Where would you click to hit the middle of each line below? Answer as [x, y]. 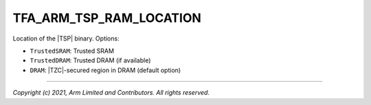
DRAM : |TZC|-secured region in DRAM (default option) [105, 70]
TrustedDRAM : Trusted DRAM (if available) [90, 60]
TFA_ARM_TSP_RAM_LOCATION [107, 18]
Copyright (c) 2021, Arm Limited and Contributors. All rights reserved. [111, 93]
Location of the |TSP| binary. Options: [66, 38]
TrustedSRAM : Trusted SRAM [72, 51]
